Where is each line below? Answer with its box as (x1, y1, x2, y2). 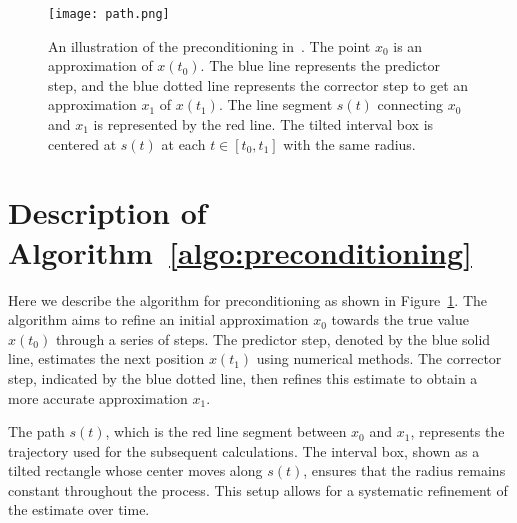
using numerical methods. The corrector (256, 348, 502, 369)
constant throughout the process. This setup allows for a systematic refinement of (8, 479, 508, 500)
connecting (377, 94, 443, 115)
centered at (48, 133, 117, 154)
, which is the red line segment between (105, 421, 347, 442)
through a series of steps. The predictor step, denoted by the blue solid (55, 328, 491, 349)
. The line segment (218, 94, 333, 115)
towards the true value (331, 309, 469, 330)
